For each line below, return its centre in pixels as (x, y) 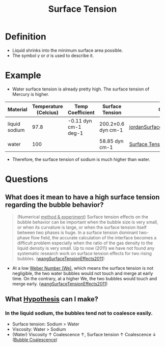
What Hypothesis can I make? (52, 299)
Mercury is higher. (31, 94)
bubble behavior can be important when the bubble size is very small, (88, 222)
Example (23, 75)
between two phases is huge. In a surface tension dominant (78, 232)
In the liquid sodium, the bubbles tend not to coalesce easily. (79, 313)
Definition (26, 37)
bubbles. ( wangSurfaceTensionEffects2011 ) (61, 259)
